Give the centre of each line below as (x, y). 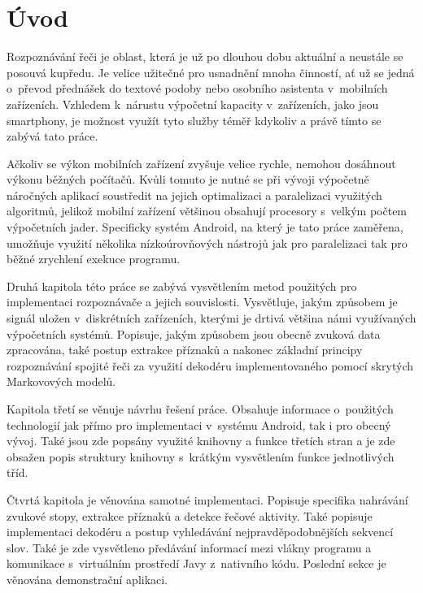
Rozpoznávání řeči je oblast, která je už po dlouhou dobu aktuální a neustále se (205, 56)
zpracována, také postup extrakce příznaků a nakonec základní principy (185, 350)
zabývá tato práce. (52, 136)
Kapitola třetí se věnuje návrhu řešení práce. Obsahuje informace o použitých (200, 409)
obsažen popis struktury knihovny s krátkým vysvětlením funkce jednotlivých (201, 456)
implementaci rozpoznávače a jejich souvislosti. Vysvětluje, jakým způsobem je (202, 302)
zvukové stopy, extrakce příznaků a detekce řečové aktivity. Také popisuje (190, 515)
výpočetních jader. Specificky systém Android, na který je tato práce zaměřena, (205, 227)
